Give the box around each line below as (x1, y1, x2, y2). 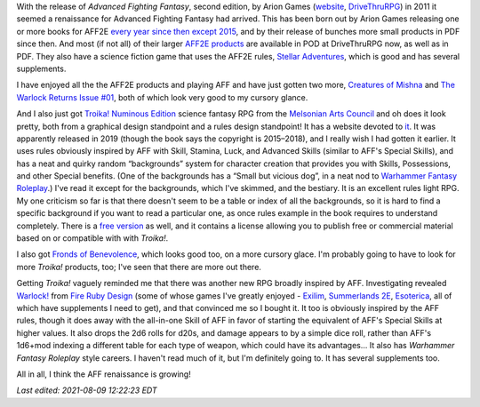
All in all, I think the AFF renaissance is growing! (16, 369, 191, 379)
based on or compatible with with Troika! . (16, 233, 169, 243)
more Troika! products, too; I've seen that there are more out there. (16, 261, 262, 272)
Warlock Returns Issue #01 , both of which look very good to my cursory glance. (16, 92, 308, 102)
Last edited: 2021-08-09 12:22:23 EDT (16, 385, 157, 395)
